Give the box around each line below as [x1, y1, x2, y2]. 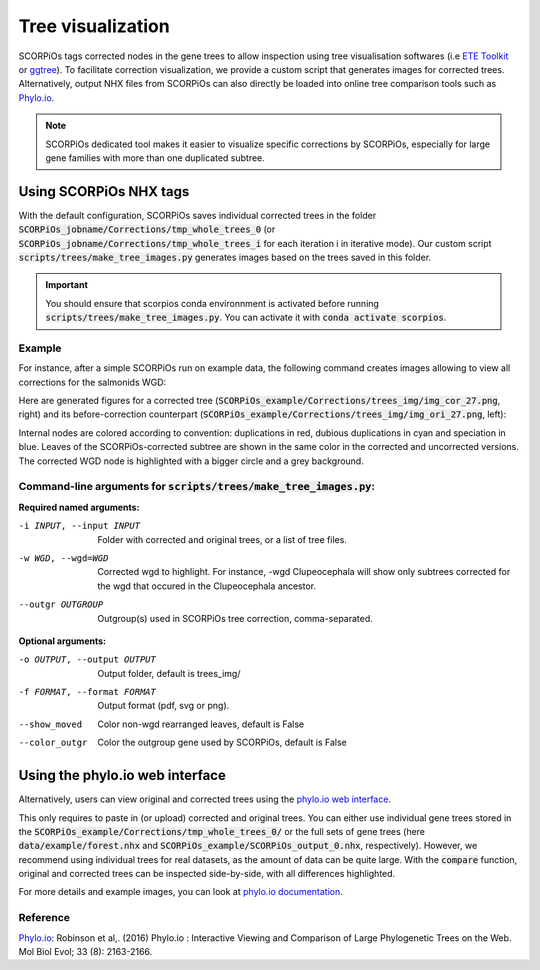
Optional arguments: [18, 635, 107, 647]
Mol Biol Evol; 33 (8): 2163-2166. [18, 946, 153, 958]
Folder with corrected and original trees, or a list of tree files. [97, 533, 347, 545]
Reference [18, 911, 70, 925]
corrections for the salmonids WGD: [18, 376, 167, 388]
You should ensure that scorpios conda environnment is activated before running [45, 297, 380, 309]
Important [45, 279, 89, 291]
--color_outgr [18, 737, 88, 749]
